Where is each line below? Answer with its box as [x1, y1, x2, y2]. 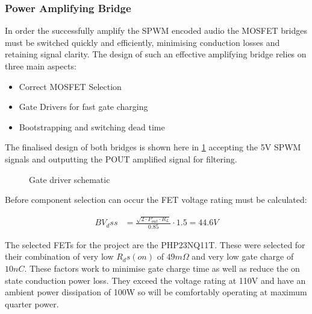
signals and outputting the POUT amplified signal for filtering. [5, 152, 237, 165]
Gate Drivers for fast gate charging [19, 100, 148, 113]
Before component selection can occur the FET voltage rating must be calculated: [5, 193, 307, 206]
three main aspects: [5, 60, 76, 72]
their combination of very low [5, 250, 114, 263]
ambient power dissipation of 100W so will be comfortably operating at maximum [5, 286, 307, 298]
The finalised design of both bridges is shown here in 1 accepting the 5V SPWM [5, 141, 301, 153]
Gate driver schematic [29, 173, 110, 185]
